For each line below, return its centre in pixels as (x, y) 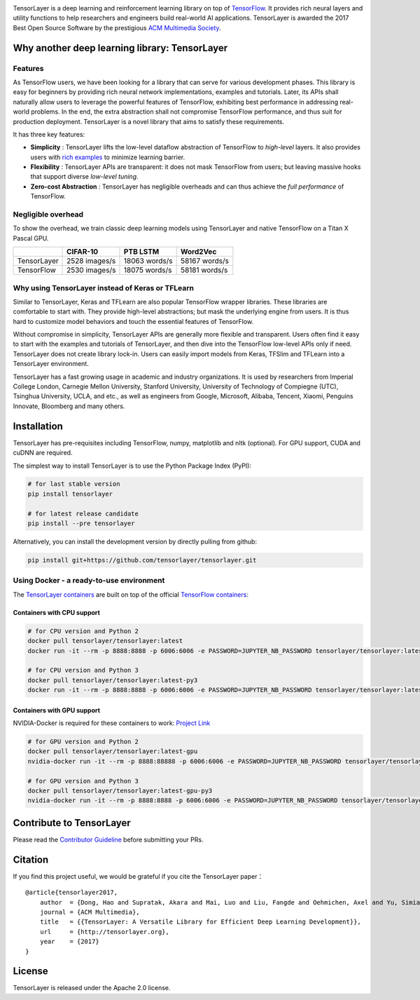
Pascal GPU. (31, 238)
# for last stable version (74, 484)
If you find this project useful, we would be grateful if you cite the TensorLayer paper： (138, 876)
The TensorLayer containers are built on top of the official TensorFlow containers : (131, 594)
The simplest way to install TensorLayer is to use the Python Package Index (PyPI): (132, 466)
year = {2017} (69, 942)
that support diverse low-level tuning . (85, 177)
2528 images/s (91, 261)
